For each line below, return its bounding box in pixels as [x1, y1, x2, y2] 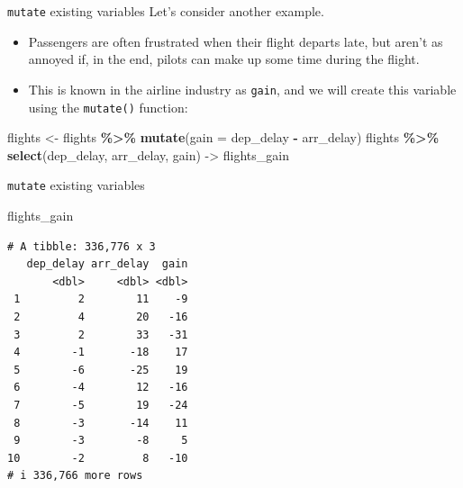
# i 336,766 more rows [7, 469, 143, 483]
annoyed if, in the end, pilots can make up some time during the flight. [28, 50, 420, 68]
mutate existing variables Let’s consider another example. [7, 2, 324, 20]
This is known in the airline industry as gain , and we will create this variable [28, 79, 457, 98]
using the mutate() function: [28, 97, 188, 116]
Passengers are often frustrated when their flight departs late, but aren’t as [28, 32, 443, 50]
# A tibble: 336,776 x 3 [7, 239, 156, 253]
